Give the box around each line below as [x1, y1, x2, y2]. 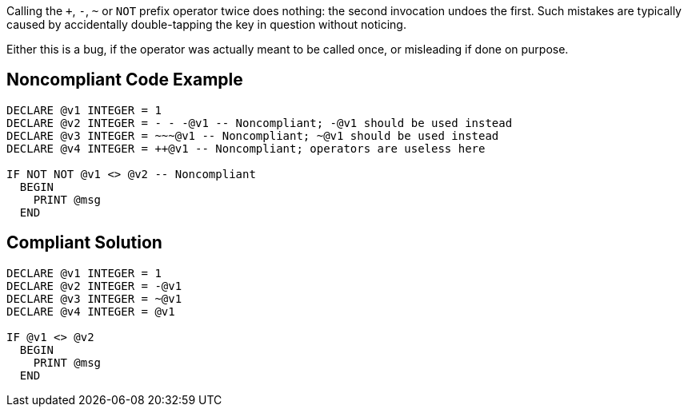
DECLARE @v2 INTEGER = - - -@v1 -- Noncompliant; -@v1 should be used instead [6, 116, 513, 129]
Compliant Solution [6, 232, 162, 253]
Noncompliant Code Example [6, 69, 243, 90]
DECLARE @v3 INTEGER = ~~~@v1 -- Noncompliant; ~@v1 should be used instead [6, 129, 499, 142]
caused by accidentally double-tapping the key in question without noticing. [6, 18, 406, 31]
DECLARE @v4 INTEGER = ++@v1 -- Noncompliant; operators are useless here [6, 141, 486, 155]
